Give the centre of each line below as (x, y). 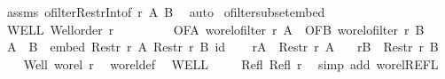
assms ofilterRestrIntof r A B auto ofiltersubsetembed (166, 12)
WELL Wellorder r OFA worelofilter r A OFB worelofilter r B (215, 29)
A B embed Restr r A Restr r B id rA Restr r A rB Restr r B (222, 47)
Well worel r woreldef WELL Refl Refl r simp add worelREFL (231, 63)
